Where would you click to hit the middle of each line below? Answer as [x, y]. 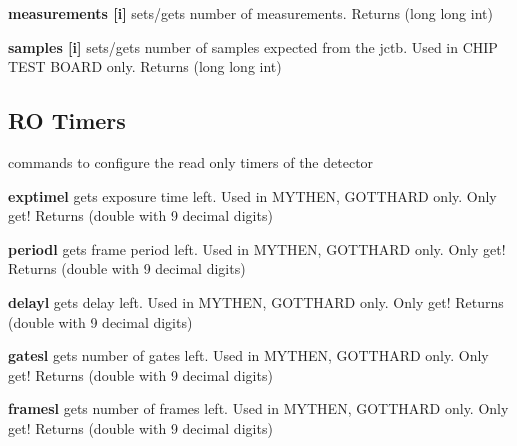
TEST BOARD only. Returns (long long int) [145, 66]
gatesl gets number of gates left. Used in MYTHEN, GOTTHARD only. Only [248, 355]
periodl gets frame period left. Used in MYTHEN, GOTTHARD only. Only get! [257, 248]
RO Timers [67, 120]
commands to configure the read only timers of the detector [191, 161]
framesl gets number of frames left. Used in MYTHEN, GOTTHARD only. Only [258, 408]
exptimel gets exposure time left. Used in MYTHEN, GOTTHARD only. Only [252, 195]
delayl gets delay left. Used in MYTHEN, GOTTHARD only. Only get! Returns [256, 301]
